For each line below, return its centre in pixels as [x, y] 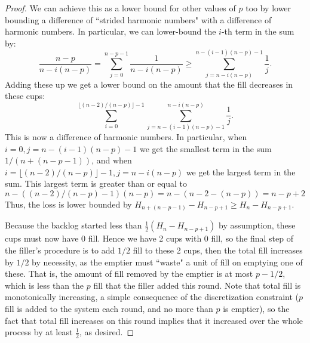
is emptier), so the [256, 308]
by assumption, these [257, 225]
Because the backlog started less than [73, 225]
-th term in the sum [258, 31]
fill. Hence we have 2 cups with [145, 238]
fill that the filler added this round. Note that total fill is [197, 285]
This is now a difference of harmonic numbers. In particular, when [126, 136]
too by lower [268, 8]
